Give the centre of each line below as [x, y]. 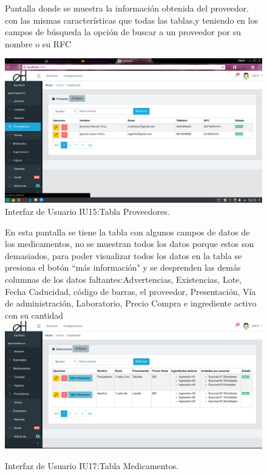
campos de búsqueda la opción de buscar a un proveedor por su [123, 32]
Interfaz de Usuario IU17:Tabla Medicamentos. [92, 465]
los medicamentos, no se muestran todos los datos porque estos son [130, 244]
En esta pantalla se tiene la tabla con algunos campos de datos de [127, 232]
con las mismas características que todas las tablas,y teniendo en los [132, 20]
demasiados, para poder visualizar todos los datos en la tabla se [123, 255]
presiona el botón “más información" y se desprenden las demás [123, 267]
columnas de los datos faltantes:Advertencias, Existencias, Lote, [123, 279]
